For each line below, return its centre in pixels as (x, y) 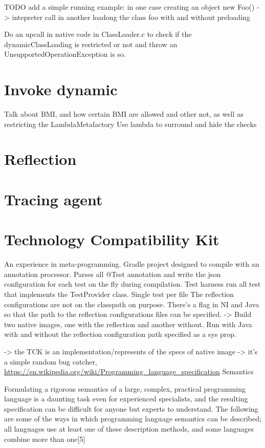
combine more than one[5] (45, 439)
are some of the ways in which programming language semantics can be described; (133, 419)
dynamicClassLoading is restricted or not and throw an (91, 44)
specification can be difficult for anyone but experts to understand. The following (131, 408)
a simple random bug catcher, (51, 361)
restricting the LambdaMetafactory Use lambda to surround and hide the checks (130, 124)
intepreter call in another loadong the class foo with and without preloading (131, 17)
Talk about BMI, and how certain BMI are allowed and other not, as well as (124, 114)
